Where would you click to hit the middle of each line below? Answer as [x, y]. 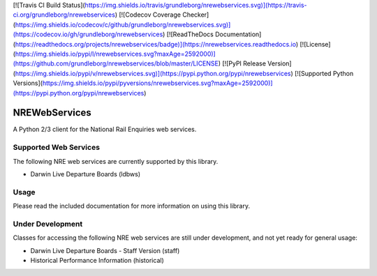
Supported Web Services [57, 148]
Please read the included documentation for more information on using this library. [132, 206]
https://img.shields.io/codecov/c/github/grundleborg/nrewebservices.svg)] [123, 24]
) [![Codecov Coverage [148, 15]
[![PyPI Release [244, 63]
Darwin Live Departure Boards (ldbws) [86, 174]
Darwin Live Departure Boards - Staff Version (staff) [105, 250]
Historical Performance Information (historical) [97, 261]
